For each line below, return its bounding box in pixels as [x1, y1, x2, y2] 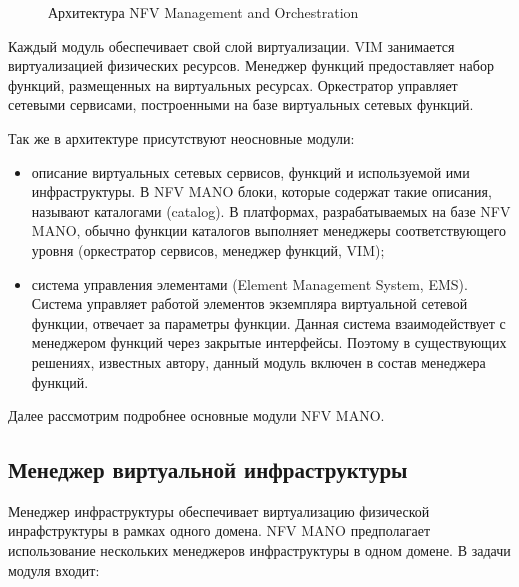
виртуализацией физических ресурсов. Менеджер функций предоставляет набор [8, 55, 494, 76]
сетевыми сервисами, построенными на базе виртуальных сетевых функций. [8, 94, 474, 115]
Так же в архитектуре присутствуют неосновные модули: [8, 127, 355, 148]
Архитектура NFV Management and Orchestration [48, 2, 359, 22]
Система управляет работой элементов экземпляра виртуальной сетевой [31, 293, 468, 314]
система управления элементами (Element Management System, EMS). [31, 273, 468, 294]
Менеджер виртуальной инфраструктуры [8, 454, 408, 485]
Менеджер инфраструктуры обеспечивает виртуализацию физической [8, 500, 430, 521]
